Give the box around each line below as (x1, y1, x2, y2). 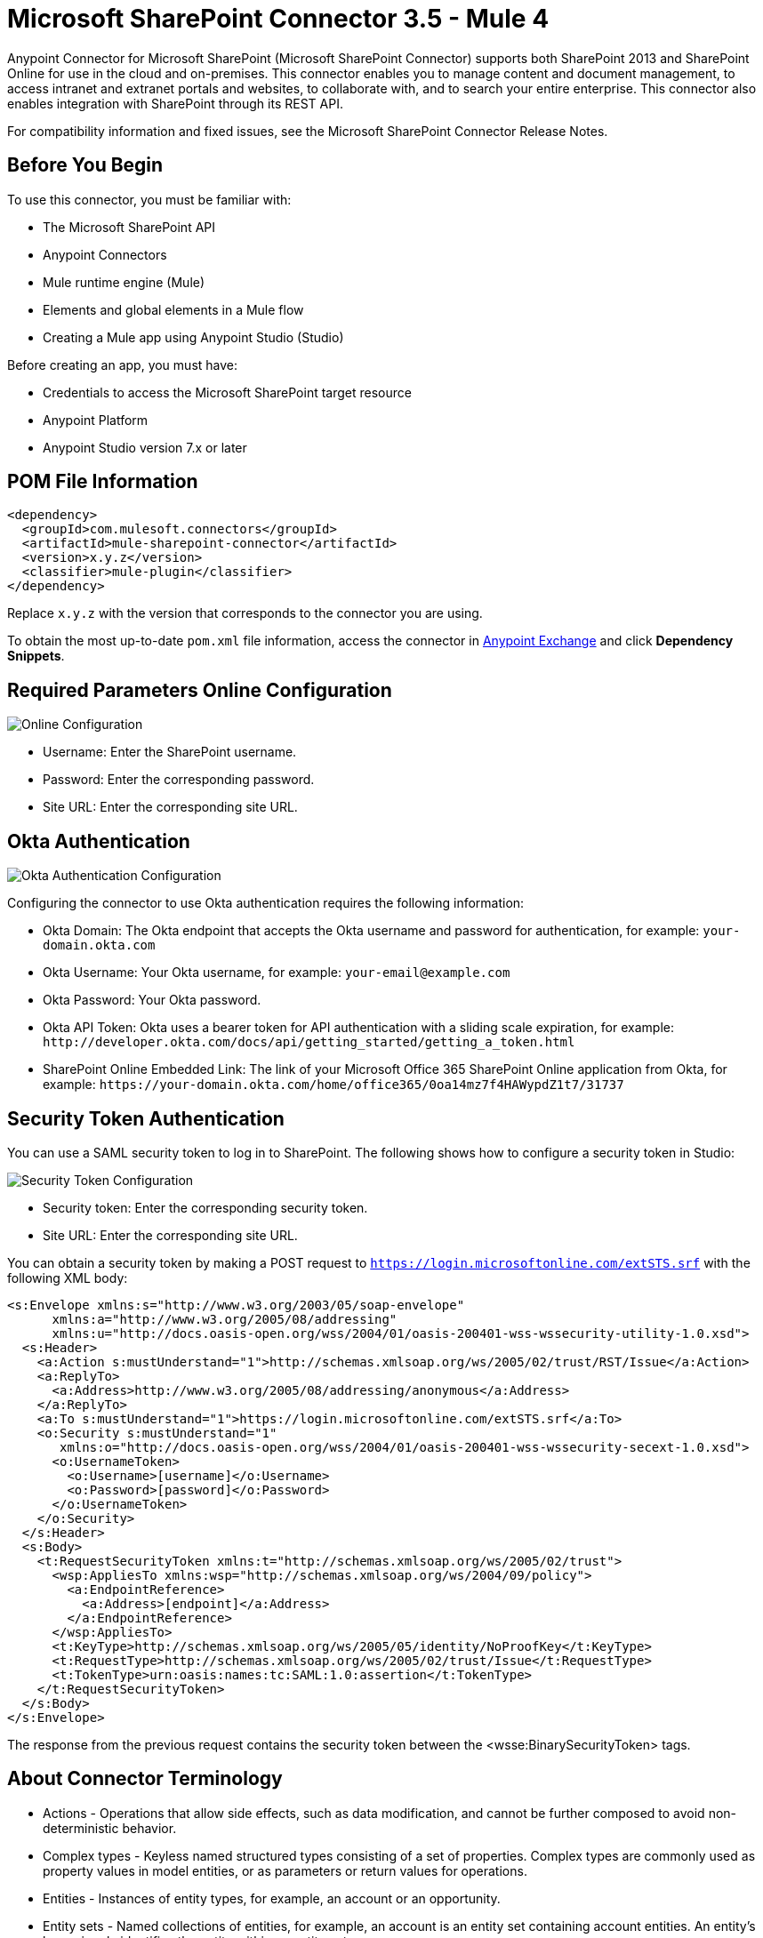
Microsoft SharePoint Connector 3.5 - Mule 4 (7, 4, 550, 34)
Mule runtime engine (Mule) (43, 274, 205, 290)
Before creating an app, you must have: (7, 356, 238, 372)
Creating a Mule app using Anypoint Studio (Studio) (43, 329, 344, 345)
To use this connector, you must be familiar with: (7, 191, 292, 207)
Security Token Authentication (7, 1107, 285, 1130)
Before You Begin (7, 154, 164, 177)
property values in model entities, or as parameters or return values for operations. (43, 1862, 527, 1878)
